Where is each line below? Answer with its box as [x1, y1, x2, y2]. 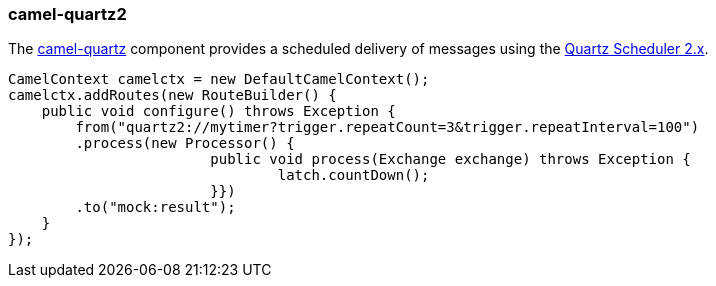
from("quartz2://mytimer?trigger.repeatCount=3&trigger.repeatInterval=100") [75, 119, 700, 136]
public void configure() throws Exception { [41, 103, 396, 120]
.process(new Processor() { [75, 135, 295, 152]
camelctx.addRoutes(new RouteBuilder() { [8, 87, 337, 104]
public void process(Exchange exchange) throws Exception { [210, 151, 691, 168]
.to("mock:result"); [75, 199, 236, 216]
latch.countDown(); [277, 167, 430, 184]
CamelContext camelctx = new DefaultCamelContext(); [8, 71, 430, 88]
